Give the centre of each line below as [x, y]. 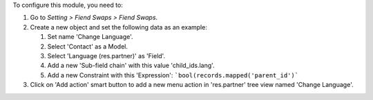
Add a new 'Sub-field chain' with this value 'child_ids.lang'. [131, 66]
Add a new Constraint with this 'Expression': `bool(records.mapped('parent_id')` [173, 75]
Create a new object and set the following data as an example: [118, 27]
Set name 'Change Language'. [90, 37]
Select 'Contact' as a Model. [87, 46]
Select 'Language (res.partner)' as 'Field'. [106, 55]
